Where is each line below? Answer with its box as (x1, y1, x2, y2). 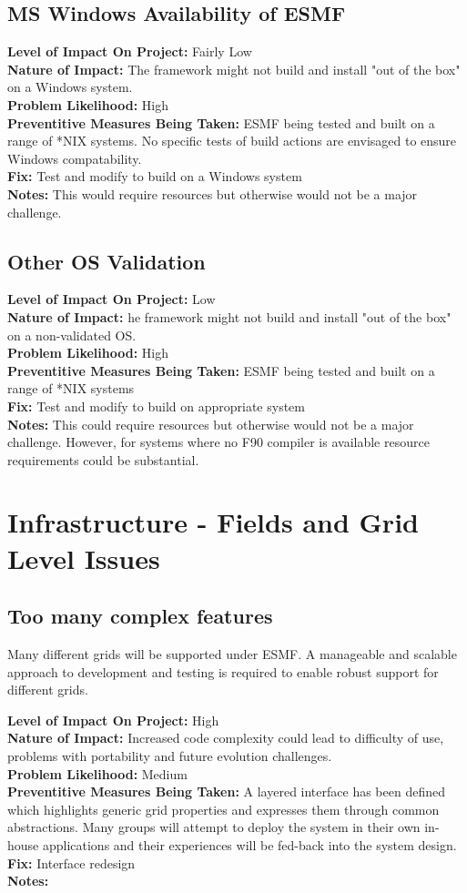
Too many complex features (7, 602, 273, 630)
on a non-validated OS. (7, 325, 137, 344)
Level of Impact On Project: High (7, 710, 219, 729)
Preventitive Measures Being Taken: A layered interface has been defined (7, 782, 445, 801)
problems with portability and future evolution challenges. (7, 746, 332, 766)
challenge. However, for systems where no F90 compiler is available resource (7, 432, 430, 452)
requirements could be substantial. (7, 450, 199, 469)
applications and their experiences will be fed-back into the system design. (42, 835, 457, 854)
